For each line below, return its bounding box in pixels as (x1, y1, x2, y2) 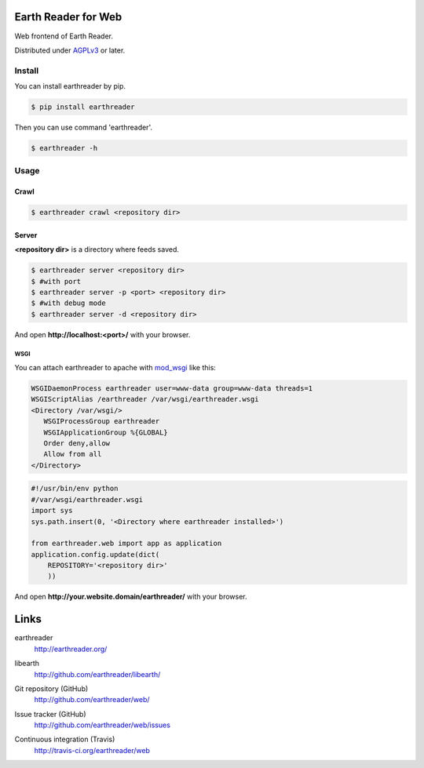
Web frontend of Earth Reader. (14, 31, 114, 41)
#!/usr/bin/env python (31, 484, 119, 493)
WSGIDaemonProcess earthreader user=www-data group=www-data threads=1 (31, 384, 313, 393)
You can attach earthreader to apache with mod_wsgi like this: (14, 363, 216, 373)
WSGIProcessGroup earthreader (43, 417, 160, 426)
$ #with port (31, 277, 82, 286)
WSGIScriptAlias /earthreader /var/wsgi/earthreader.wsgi (31, 395, 259, 404)
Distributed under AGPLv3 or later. (14, 45, 126, 55)
